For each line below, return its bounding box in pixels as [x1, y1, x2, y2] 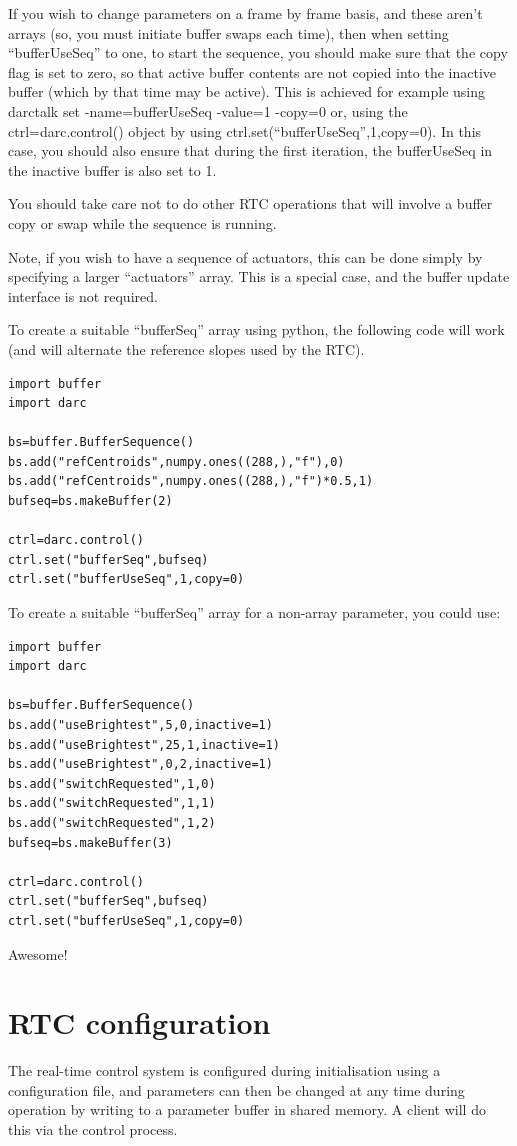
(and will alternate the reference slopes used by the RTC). [8, 338, 365, 359]
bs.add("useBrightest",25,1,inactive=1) [8, 737, 281, 752]
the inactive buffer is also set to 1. [8, 159, 217, 180]
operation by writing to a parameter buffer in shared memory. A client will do [8, 1099, 486, 1120]
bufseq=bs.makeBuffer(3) [8, 835, 173, 850]
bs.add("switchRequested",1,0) [8, 776, 216, 791]
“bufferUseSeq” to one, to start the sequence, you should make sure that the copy [8, 42, 508, 63]
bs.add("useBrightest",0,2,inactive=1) [8, 757, 273, 772]
